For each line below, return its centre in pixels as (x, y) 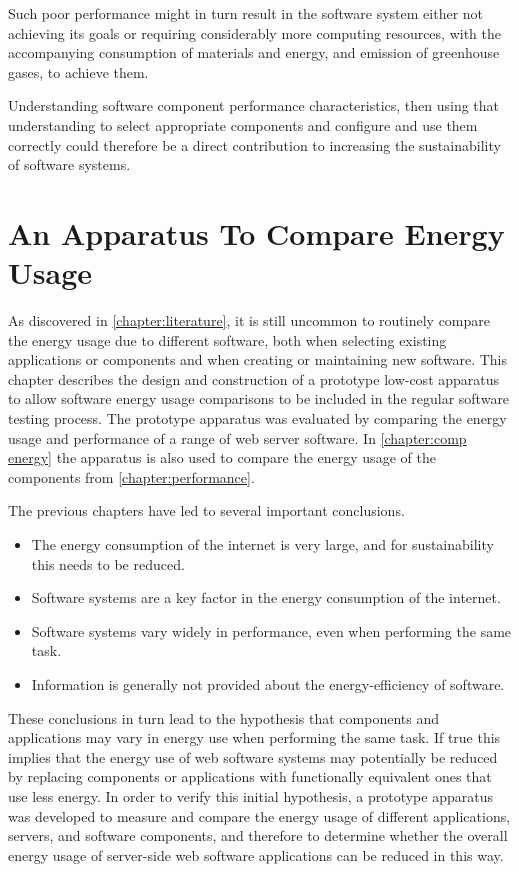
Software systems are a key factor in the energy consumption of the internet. (266, 597)
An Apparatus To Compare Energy (256, 232)
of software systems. (69, 164)
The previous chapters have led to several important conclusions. (206, 510)
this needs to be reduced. (108, 563)
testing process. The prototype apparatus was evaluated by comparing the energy (257, 418)
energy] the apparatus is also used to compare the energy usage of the (222, 457)
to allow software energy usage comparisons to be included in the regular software (259, 398)
